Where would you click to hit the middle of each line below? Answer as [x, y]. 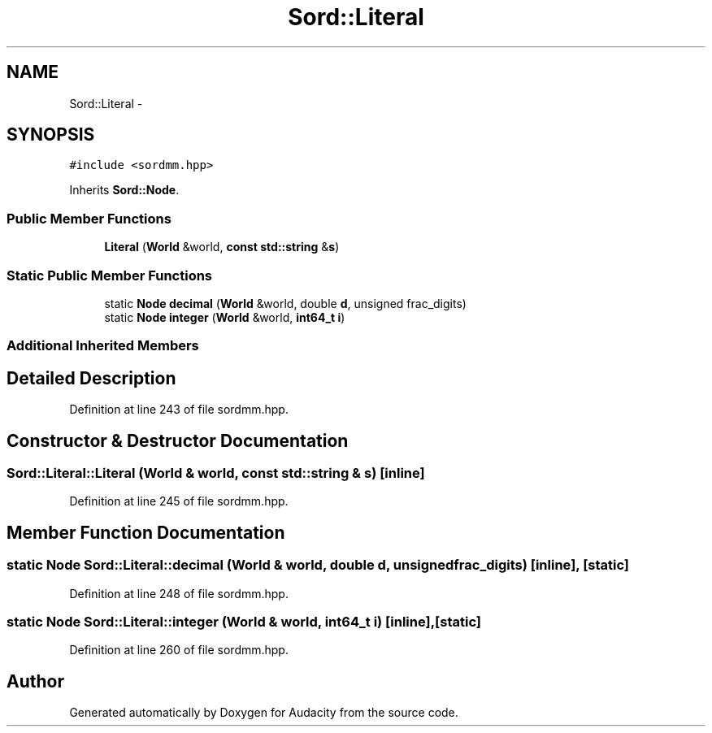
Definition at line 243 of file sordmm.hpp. [179, 410]
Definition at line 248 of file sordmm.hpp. [179, 593]
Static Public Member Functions [110, 275]
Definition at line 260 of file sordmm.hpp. [179, 650]
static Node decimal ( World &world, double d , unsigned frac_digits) [285, 303]
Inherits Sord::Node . [124, 190]
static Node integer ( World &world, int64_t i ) [225, 317]
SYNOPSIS [51, 135]
